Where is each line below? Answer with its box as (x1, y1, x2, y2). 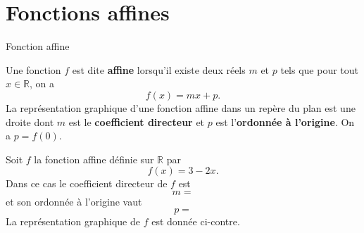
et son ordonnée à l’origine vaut (6, 194, 142, 208)
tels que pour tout (280, 62, 359, 77)
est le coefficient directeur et (68, 114, 205, 129)
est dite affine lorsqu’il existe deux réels (72, 62, 246, 77)
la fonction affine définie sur (34, 151, 154, 166)
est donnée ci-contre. (151, 214, 240, 229)
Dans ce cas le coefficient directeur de (6, 176, 168, 191)
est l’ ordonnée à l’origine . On (215, 114, 355, 129)
